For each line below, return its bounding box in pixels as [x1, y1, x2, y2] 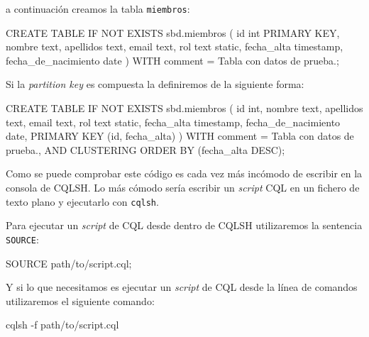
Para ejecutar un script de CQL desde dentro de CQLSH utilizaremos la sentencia [6, 218, 363, 233]
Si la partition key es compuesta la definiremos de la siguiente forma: [6, 77, 304, 92]
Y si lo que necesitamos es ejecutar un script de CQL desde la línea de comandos [6, 280, 358, 294]
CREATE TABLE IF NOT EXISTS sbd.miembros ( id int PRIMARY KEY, [6, 25, 340, 40]
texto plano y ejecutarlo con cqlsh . [6, 194, 159, 209]
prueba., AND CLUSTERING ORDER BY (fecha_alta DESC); [6, 142, 285, 157]
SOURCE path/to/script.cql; [6, 255, 132, 270]
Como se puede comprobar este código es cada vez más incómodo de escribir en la [6, 166, 363, 181]
